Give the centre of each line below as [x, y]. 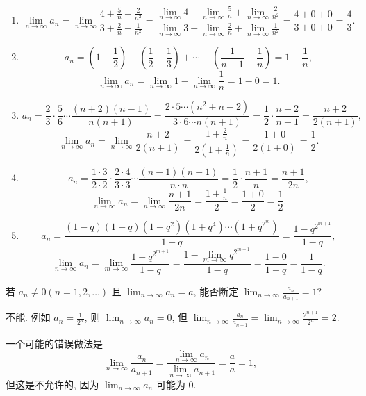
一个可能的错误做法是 [54, 343]
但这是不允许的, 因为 [52, 384]
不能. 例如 [28, 317]
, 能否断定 [216, 291]
